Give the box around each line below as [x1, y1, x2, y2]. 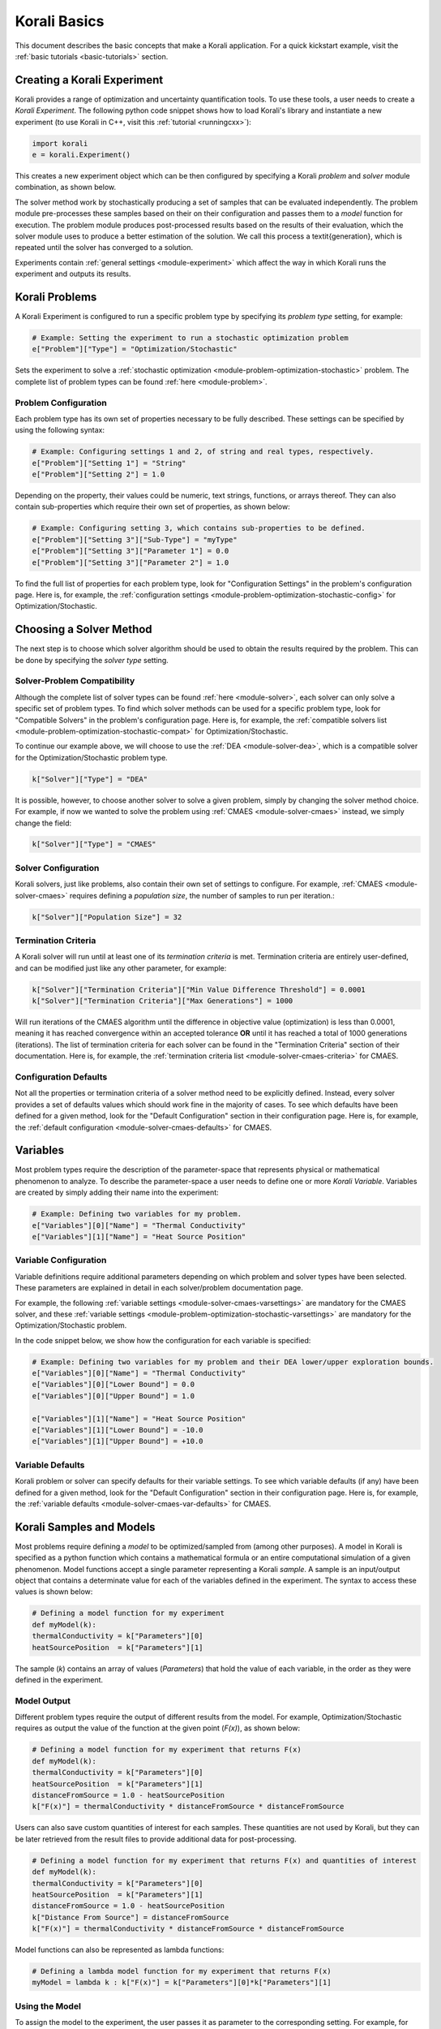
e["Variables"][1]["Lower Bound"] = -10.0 [32, 1425, 203, 1435]
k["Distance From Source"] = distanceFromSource [32, 1912, 229, 1922]
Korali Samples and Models [15, 1520, 156, 1534]
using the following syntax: [15, 425, 105, 435]
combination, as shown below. [15, 183, 117, 192]
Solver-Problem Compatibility [15, 675, 135, 687]
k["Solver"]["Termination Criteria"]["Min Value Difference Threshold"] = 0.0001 [32, 984, 366, 994]
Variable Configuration [15, 1255, 107, 1266]
